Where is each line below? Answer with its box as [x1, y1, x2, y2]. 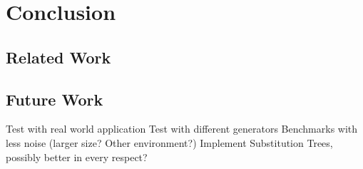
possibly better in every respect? [6, 149, 148, 164]
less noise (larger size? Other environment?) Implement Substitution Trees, [6, 135, 333, 150]
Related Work [6, 46, 111, 68]
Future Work [6, 88, 103, 110]
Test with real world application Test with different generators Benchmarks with [6, 121, 358, 136]
